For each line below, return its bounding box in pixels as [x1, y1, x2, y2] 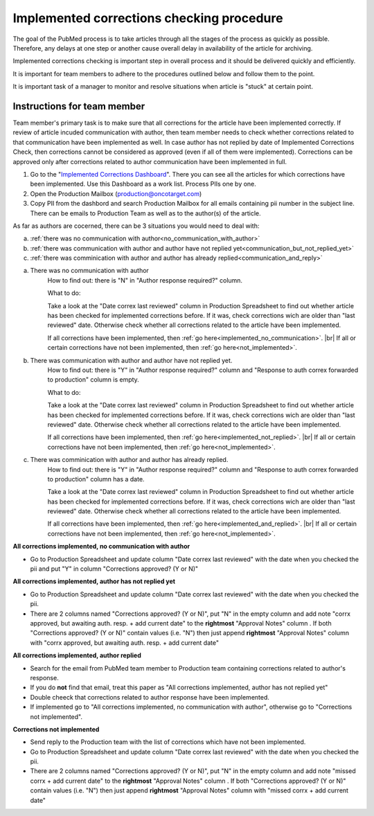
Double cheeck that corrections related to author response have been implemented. [30, 693, 270, 701]
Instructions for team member [12, 100, 145, 112]
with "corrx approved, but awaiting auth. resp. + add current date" [30, 638, 220, 647]
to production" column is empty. [47, 375, 140, 384]
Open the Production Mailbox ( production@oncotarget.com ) [30, 189, 202, 197]
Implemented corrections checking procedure [12, 10, 283, 26]
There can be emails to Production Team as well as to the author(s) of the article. [30, 209, 261, 218]
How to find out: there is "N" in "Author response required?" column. [47, 276, 242, 284]
